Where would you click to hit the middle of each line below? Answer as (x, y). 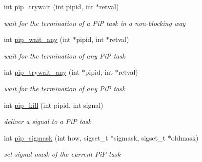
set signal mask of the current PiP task (62, 154)
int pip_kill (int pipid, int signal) (54, 105)
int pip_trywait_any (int (42, 72)
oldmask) (185, 137)
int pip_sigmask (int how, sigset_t (56, 137)
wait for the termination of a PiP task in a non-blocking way (95, 23)
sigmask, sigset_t (140, 137)
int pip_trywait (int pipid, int (49, 6)
